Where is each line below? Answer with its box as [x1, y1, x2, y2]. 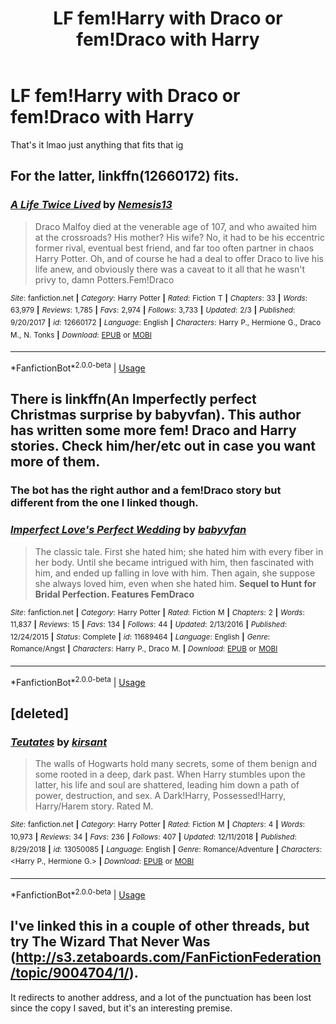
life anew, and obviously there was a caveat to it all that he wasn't [34, 263, 306, 275]
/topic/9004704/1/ [10, 965, 130, 982]
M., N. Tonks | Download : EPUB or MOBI [10, 330, 152, 340]
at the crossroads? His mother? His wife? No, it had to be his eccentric [34, 231, 325, 243]
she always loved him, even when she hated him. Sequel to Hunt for [34, 577, 317, 589]
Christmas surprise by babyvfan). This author [10, 407, 302, 424]
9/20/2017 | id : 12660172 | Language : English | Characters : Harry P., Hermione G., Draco [10, 317, 322, 327]
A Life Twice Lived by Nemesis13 [10, 198, 173, 212]
